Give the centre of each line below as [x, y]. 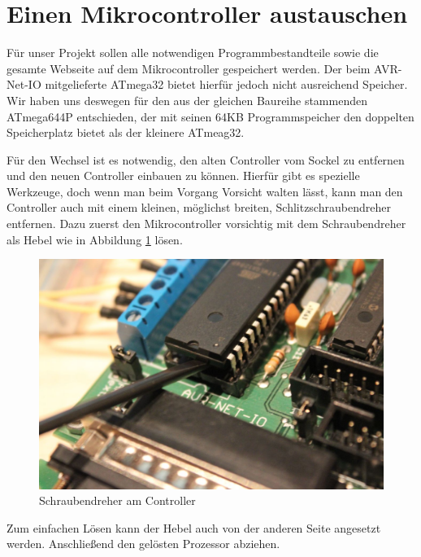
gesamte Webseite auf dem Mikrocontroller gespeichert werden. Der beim [189, 68]
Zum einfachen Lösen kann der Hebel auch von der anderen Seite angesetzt [194, 527]
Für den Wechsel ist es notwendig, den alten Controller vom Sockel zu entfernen [206, 159]
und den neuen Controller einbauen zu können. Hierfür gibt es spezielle [183, 175]
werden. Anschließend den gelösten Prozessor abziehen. [143, 544]
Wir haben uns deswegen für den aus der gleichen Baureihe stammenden [187, 100]
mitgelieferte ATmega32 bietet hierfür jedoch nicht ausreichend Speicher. [226, 84]
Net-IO [24, 84]
